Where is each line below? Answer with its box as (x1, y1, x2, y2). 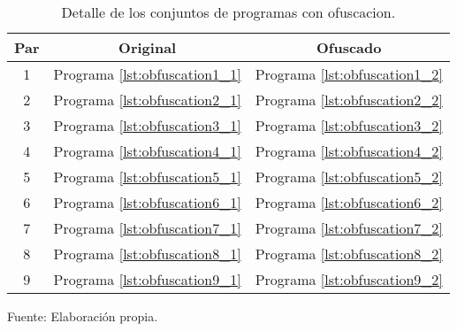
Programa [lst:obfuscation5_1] (53, 166, 241, 187)
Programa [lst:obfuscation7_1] (53, 218, 241, 238)
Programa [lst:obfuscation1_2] (255, 64, 443, 84)
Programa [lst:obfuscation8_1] (53, 243, 241, 264)
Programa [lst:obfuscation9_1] (53, 269, 241, 289)
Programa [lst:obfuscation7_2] (255, 218, 443, 238)
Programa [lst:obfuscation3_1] (53, 115, 241, 135)
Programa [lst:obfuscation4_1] (53, 141, 241, 161)
